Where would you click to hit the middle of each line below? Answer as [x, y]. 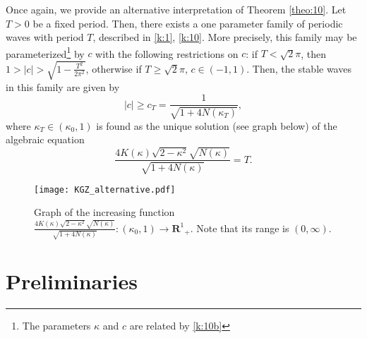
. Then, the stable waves [299, 68]
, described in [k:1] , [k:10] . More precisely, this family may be [225, 37]
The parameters [56, 325]
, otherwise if [114, 68]
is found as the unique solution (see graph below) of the [217, 125]
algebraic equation [45, 139]
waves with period [45, 37]
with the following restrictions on [167, 53]
